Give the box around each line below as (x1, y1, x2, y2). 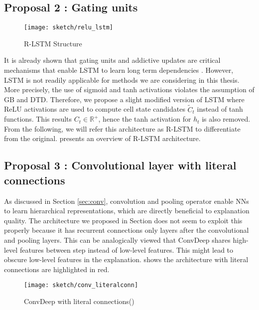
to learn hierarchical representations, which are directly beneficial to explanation (4, 205, 250, 216)
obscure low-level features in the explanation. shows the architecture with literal (4, 254, 249, 265)
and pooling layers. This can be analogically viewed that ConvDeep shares (4, 234, 231, 245)
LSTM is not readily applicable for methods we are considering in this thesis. (4, 74, 240, 85)
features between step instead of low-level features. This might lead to (19, 244, 234, 255)
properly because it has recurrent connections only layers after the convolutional (4, 225, 249, 235)
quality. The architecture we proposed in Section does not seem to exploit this (4, 215, 243, 225)
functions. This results (4, 114, 72, 124)
